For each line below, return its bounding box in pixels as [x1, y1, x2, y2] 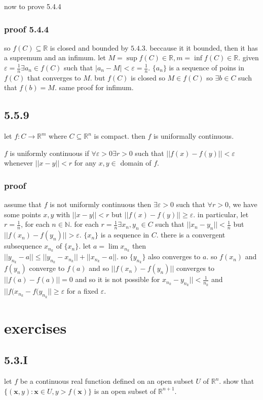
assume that [4, 199, 42, 210]
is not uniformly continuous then [50, 199, 152, 210]
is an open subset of [94, 385, 156, 396]
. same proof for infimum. [54, 82, 134, 93]
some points [4, 209, 41, 219]
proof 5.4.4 [4, 22, 49, 35]
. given [238, 52, 259, 63]
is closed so [131, 72, 165, 83]
